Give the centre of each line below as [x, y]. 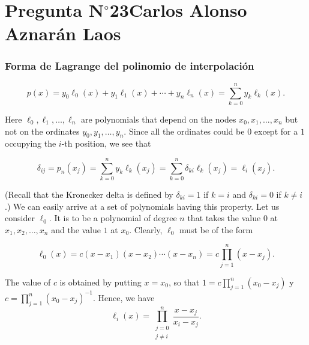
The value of [28, 282]
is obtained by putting [100, 282]
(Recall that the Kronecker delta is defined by [89, 194]
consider [20, 218]
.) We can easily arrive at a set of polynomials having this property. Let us [142, 206]
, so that [184, 282]
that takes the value [224, 218]
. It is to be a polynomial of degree [113, 218]
